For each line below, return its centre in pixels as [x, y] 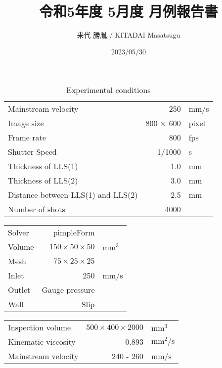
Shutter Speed [32, 152]
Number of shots [37, 209]
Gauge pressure [68, 290]
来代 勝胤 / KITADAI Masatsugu [129, 35]
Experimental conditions [109, 90]
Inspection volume [40, 327]
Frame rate [27, 138]
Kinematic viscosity [42, 342]
